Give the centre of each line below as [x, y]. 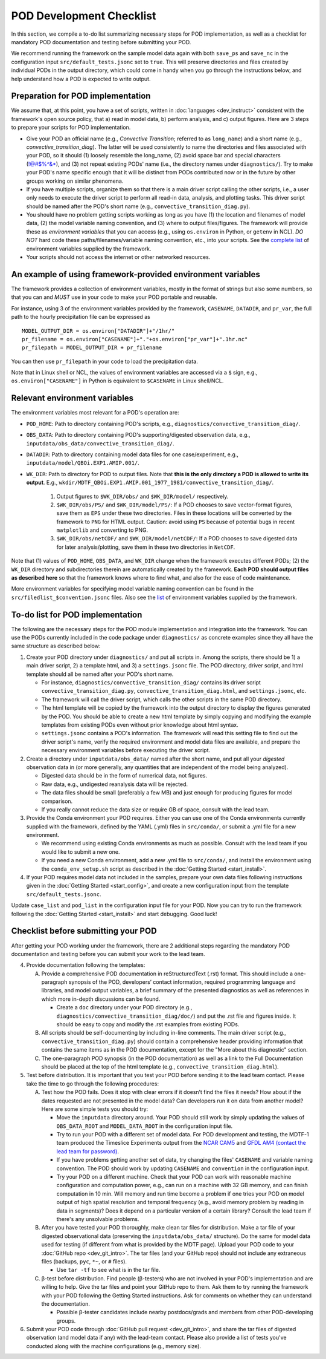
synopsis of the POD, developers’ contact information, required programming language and [182, 982]
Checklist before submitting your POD [84, 931]
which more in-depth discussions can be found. [101, 999]
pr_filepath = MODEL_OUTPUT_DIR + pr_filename [92, 348]
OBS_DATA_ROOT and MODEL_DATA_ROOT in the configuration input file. [145, 1126]
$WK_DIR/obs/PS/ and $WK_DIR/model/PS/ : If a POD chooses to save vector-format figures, [174, 505]
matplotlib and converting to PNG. [102, 530]
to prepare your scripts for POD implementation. [71, 128]
